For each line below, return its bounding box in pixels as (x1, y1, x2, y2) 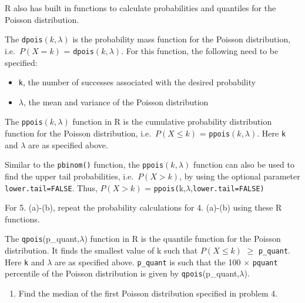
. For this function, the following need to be (121, 44, 279, 56)
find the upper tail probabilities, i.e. (5, 169, 134, 182)
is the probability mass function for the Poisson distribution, (72, 33, 291, 45)
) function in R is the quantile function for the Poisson (84, 232, 281, 245)
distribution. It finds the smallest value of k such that (5, 244, 198, 256)
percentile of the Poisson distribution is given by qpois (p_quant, (5, 267, 240, 279)
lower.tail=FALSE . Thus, (5, 181, 98, 194)
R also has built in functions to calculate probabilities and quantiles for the (5, 2, 276, 14)
